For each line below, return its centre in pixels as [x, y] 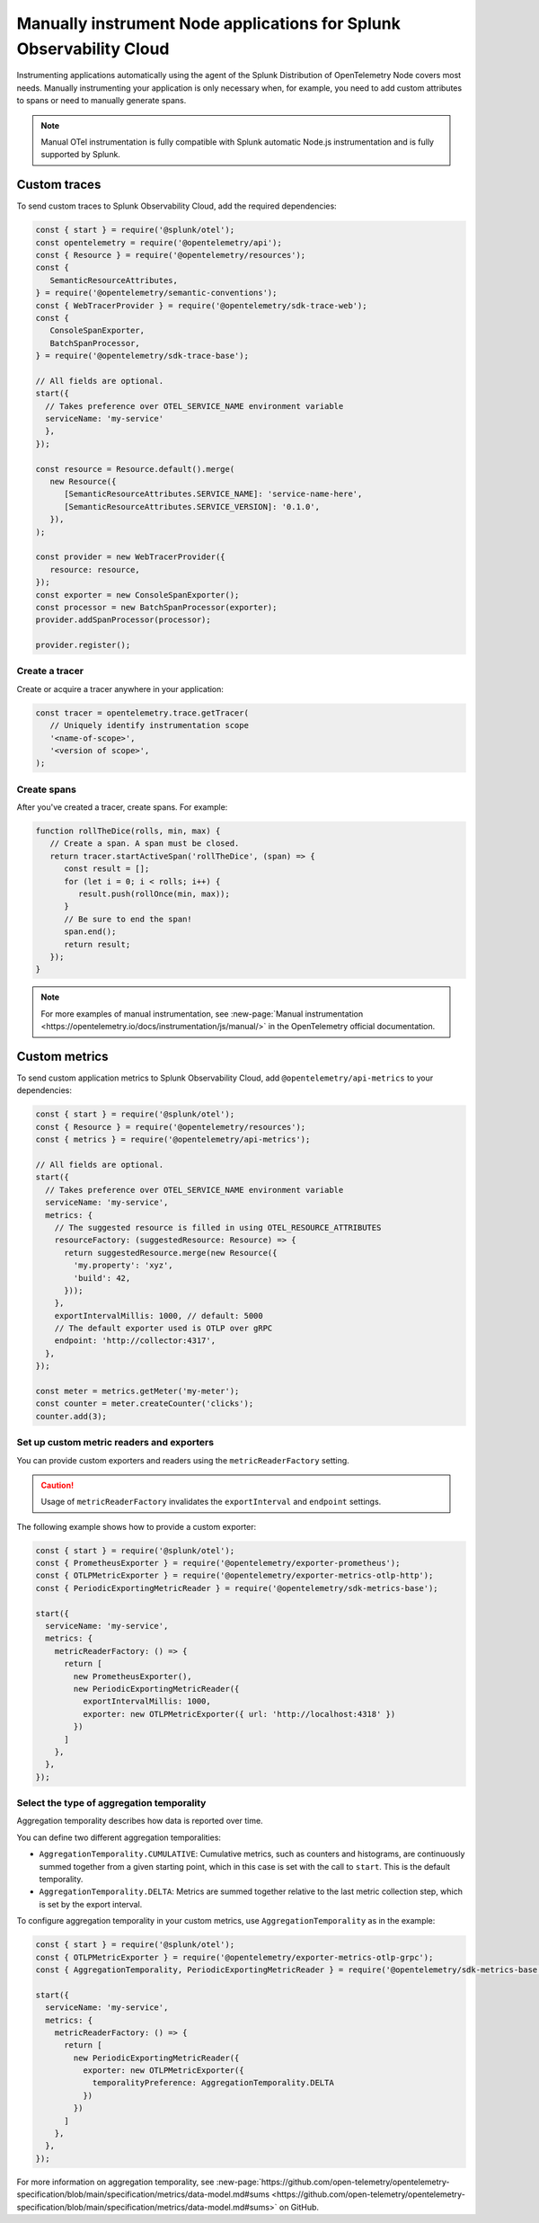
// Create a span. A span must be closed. [145, 844]
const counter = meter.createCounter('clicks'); [145, 1404]
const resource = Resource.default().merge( [135, 469]
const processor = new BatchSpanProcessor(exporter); [156, 607]
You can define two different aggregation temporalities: [119, 1837]
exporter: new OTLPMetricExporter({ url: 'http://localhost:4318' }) [239, 1714]
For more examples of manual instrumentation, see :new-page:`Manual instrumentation [202, 1014]
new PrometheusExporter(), [133, 1676]
